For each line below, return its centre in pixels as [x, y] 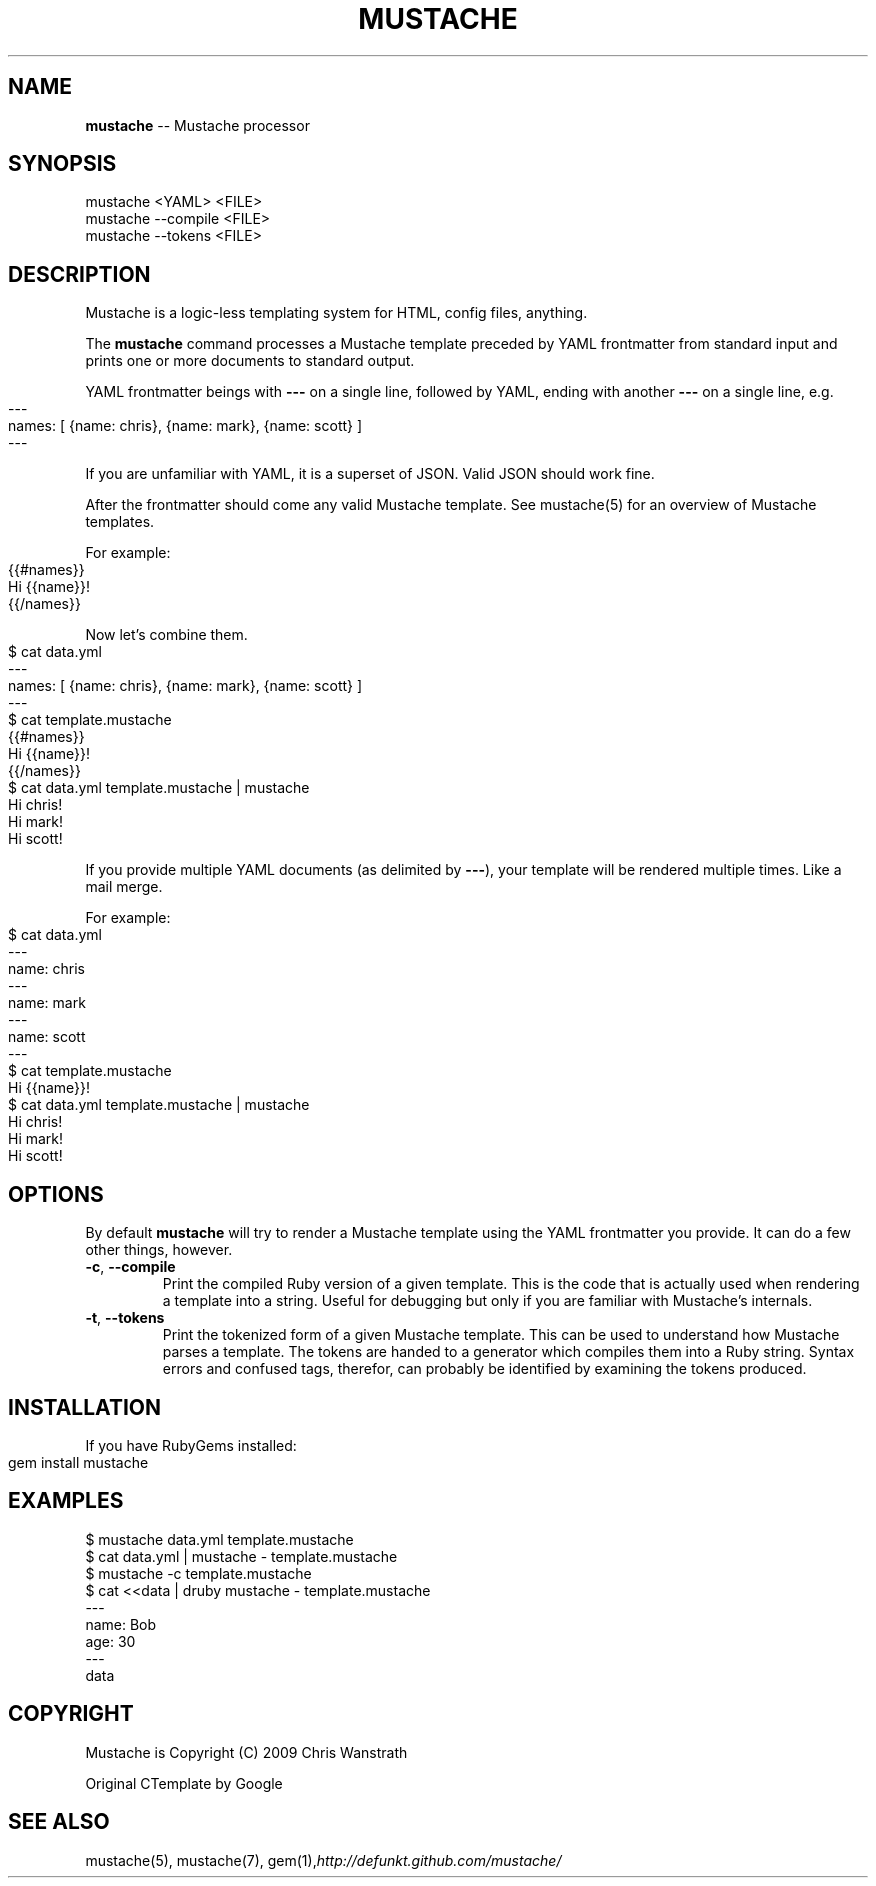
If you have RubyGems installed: [191, 1445]
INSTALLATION [84, 1407]
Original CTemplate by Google [184, 1783]
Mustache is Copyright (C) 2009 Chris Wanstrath [246, 1752]
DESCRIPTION [79, 274]
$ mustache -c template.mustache [198, 1573]
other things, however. [159, 1250]
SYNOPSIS [62, 164]
